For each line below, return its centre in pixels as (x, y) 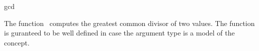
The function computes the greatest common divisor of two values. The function (129, 23)
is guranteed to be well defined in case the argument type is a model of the (119, 33)
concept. (17, 42)
